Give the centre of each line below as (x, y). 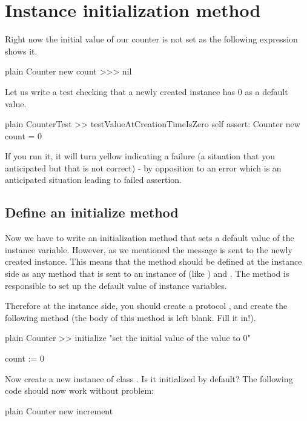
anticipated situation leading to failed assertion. (93, 180)
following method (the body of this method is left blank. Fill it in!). (130, 317)
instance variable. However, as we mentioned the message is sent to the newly (149, 249)
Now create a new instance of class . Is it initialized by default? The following (149, 378)
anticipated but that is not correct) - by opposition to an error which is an (143, 167)
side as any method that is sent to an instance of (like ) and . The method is (147, 273)
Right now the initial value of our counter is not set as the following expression (151, 39)
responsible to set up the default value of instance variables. (116, 285)
